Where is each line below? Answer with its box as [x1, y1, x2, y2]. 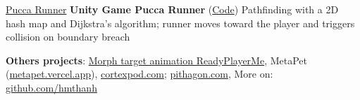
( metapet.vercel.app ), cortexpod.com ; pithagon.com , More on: [6, 66, 273, 81]
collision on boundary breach [6, 29, 130, 44]
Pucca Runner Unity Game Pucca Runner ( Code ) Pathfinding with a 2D [6, 2, 339, 16]
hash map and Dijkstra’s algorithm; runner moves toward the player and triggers [6, 15, 355, 30]
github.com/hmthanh [6, 80, 97, 94]
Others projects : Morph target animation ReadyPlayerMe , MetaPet [6, 52, 308, 67]
